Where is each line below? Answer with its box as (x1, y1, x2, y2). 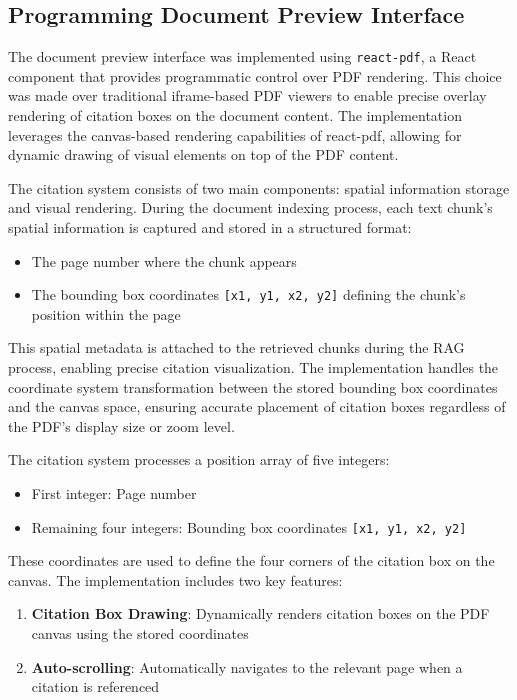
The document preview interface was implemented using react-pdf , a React (8, 46, 477, 67)
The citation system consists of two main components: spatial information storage (8, 177, 510, 198)
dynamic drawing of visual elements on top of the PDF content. (8, 144, 399, 165)
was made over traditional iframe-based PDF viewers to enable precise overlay (8, 85, 487, 106)
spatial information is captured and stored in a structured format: (8, 217, 412, 238)
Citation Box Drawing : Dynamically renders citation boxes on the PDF (31, 603, 490, 624)
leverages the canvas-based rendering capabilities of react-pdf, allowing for (8, 124, 462, 145)
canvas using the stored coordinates (31, 623, 249, 644)
